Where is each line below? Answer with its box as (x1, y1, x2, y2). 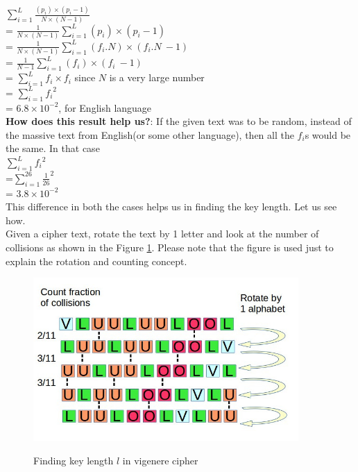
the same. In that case (6, 141, 100, 155)
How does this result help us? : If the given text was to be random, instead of (6, 114, 352, 128)
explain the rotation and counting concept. (6, 253, 187, 268)
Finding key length (33, 453, 114, 467)
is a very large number (109, 70, 205, 85)
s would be (305, 127, 351, 142)
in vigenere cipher (122, 453, 198, 467)
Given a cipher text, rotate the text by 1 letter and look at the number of (6, 226, 319, 241)
